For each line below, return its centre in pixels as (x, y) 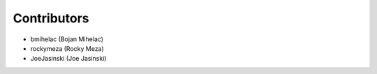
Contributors (51, 18)
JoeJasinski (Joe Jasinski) (68, 59)
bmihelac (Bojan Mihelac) (67, 39)
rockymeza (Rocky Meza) (67, 48)
